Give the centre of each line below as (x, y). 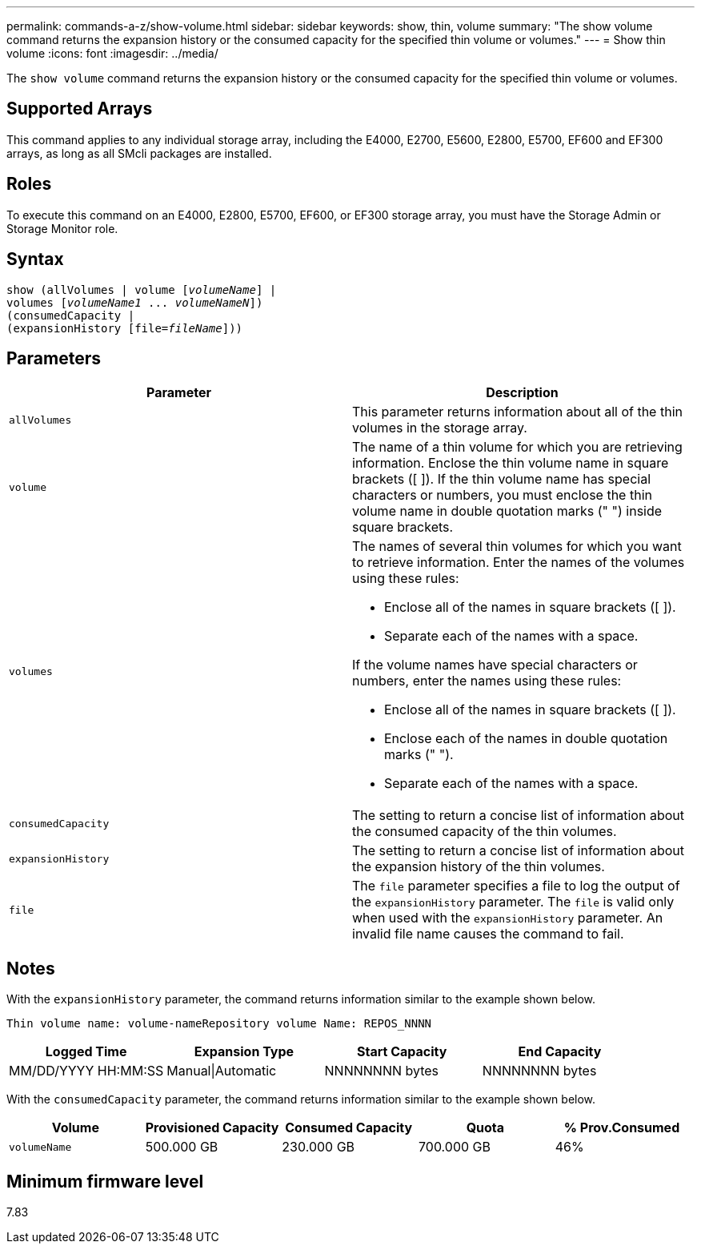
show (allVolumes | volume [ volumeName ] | (142, 289)
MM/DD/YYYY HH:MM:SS (86, 1071)
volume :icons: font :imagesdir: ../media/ (112, 53)
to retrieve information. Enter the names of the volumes (519, 563)
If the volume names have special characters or (495, 665)
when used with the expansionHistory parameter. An (508, 918)
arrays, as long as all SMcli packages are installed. (139, 153)
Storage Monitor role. (62, 228)
